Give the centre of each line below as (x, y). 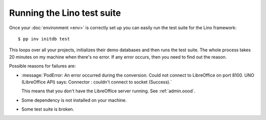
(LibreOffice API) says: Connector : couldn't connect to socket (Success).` (97, 82)
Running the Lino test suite (65, 13)
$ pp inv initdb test (44, 39)
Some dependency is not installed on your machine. (74, 100)
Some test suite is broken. (48, 109)
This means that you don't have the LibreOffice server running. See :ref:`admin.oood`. (108, 91)
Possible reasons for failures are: (42, 66)
